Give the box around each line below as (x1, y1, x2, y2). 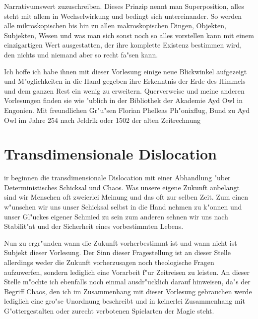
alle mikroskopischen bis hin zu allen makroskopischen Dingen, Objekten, (4, 20, 226, 31)
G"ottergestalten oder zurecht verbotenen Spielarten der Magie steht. (4, 305, 214, 316)
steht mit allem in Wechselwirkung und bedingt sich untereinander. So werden (4, 10, 242, 21)
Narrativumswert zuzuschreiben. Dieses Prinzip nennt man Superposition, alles (4, 1, 244, 11)
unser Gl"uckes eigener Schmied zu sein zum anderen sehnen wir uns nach (4, 211, 228, 221)
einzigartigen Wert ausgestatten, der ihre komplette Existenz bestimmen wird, (4, 40, 242, 50)
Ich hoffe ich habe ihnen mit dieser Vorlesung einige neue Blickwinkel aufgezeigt (4, 66, 247, 76)
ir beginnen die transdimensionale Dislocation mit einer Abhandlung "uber (4, 172, 231, 183)
